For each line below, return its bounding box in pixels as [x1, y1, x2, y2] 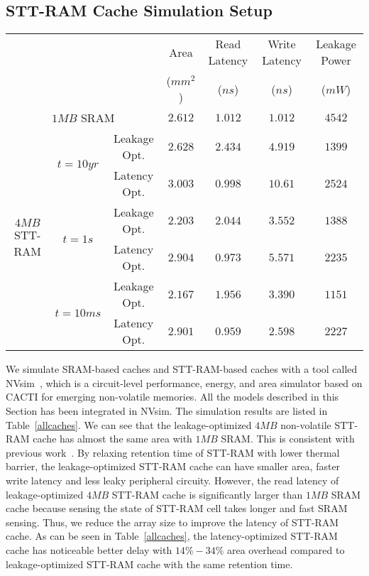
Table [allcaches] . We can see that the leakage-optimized [6, 417, 252, 432]
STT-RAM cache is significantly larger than [111, 487, 303, 501]
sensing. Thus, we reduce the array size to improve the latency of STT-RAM [6, 514, 339, 529]
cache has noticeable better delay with [6, 542, 172, 557]
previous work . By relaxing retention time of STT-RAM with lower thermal [6, 445, 340, 460]
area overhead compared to [227, 542, 345, 557]
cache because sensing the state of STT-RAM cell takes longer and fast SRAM [6, 501, 348, 516]
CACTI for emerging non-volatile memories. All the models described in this [6, 389, 339, 404]
